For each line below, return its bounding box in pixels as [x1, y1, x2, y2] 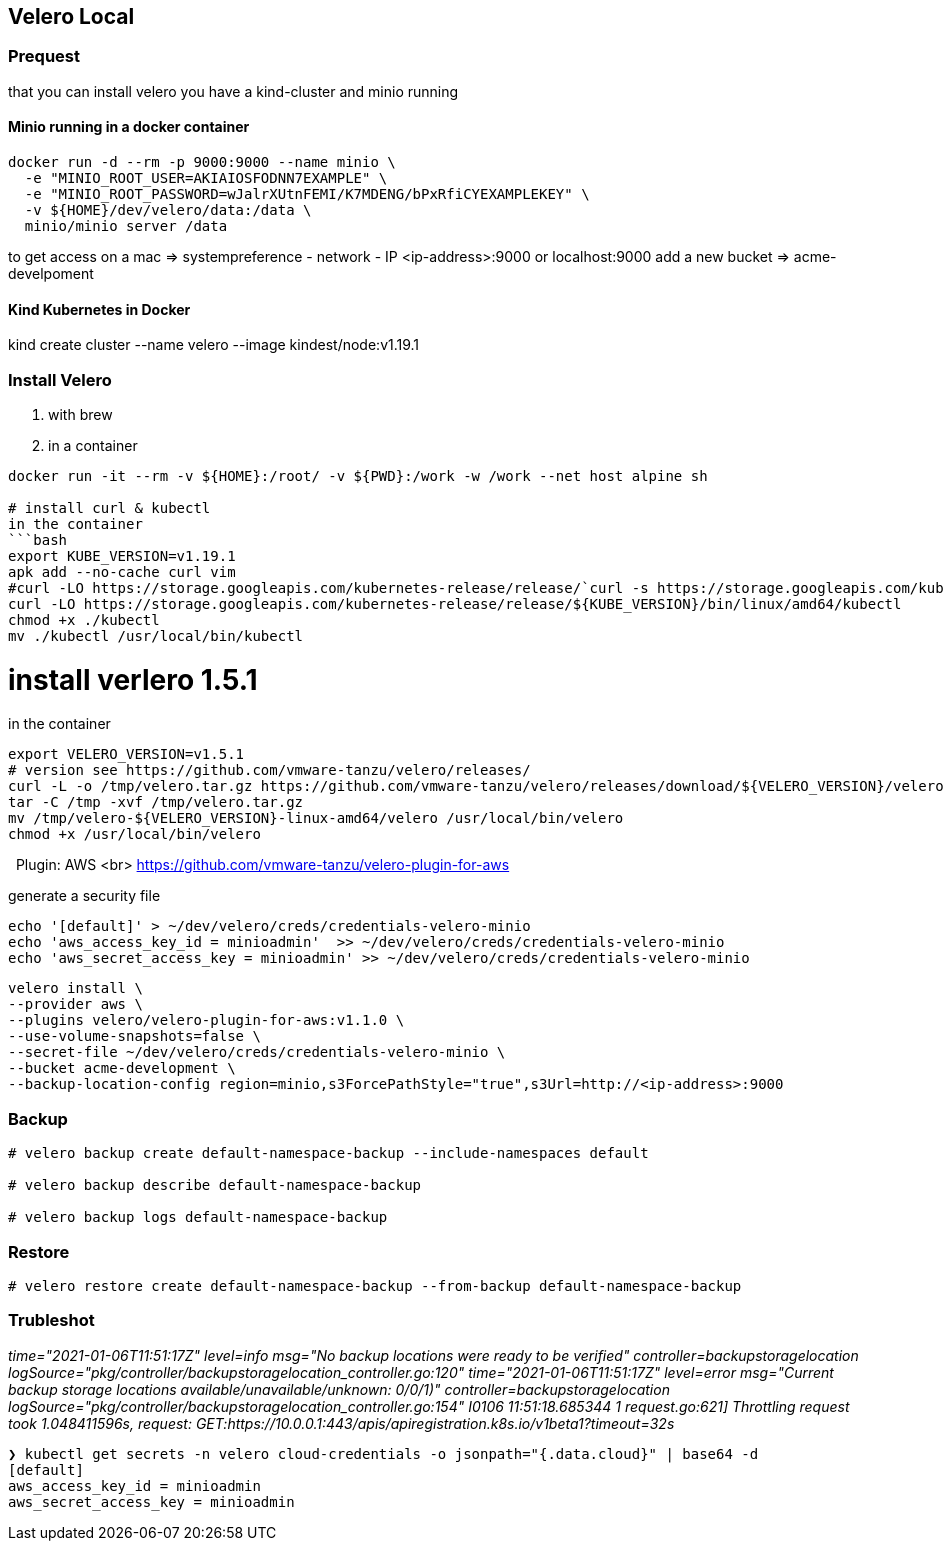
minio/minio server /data [24, 218, 228, 235]
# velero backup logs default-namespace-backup [8, 1209, 388, 1226]
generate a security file [8, 887, 161, 905]
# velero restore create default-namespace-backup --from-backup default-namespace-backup [8, 1277, 742, 1294]
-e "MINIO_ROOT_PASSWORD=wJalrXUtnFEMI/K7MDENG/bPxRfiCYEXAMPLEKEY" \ [24, 186, 590, 203]
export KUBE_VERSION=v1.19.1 [8, 547, 236, 564]
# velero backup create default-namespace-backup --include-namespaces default [8, 1145, 649, 1162]
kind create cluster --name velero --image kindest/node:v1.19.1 [8, 336, 420, 354]
